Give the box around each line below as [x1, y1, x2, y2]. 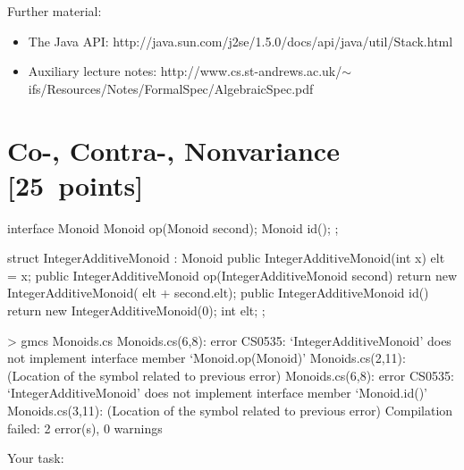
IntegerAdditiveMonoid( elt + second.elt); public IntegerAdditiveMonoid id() [7, 283, 429, 302]
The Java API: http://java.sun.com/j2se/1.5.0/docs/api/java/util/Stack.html [28, 31, 453, 50]
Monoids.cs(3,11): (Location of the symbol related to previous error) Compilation [7, 401, 453, 420]
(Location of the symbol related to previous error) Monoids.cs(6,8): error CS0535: [7, 365, 454, 384]
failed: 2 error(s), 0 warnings [7, 418, 163, 437]
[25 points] [7, 166, 144, 203]
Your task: [7, 449, 64, 467]
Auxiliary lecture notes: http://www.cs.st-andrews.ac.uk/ [28, 62, 342, 80]
